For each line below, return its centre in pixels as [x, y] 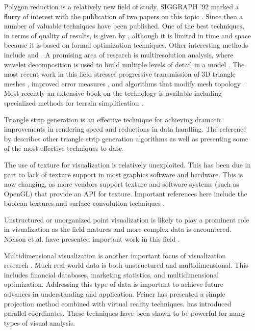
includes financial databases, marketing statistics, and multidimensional [112, 274]
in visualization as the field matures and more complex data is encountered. [118, 229]
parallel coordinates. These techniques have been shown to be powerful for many [125, 313]
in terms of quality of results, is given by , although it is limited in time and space [127, 35]
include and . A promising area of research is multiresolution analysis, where [119, 54]
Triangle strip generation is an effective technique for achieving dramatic [113, 119]
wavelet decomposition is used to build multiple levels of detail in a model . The [124, 64]
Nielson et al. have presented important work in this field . [92, 239]
